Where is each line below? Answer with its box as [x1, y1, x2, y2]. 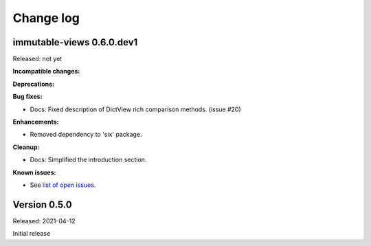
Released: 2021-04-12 [12, 216, 76, 225]
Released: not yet [12, 55, 63, 63]
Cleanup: [12, 143, 40, 151]
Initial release [12, 230, 51, 238]
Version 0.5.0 [12, 199, 72, 210]
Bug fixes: [12, 93, 43, 101]
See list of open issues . [30, 181, 96, 189]
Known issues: [12, 168, 56, 177]
